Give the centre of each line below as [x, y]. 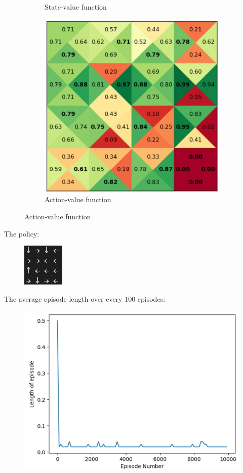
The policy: [22, 233]
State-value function [76, 7]
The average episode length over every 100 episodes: [85, 298]
